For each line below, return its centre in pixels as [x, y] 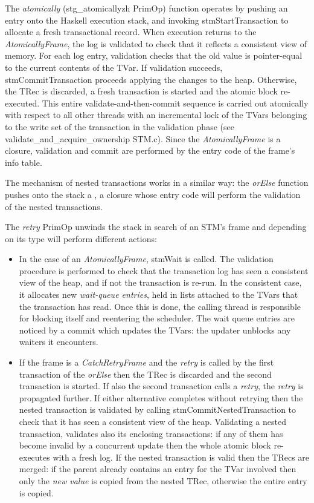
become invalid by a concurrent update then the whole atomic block [145, 445]
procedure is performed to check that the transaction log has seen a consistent [164, 270]
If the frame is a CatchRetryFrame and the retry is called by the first [146, 362]
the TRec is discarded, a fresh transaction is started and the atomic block [141, 91]
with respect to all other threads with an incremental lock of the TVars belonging [156, 115]
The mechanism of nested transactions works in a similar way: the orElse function [157, 182]
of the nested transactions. [54, 206]
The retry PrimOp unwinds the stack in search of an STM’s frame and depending [156, 227]
